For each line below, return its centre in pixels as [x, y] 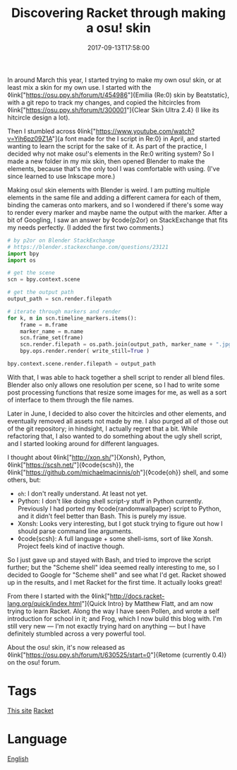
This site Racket [31, 710]
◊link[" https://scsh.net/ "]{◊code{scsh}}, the [71, 465]
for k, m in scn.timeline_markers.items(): [72, 318]
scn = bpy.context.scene [44, 280]
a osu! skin [119, 28]
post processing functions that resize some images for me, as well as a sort [117, 392]
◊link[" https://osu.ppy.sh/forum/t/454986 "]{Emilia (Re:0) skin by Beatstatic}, [119, 95]
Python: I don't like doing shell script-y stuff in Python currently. [110, 501]
